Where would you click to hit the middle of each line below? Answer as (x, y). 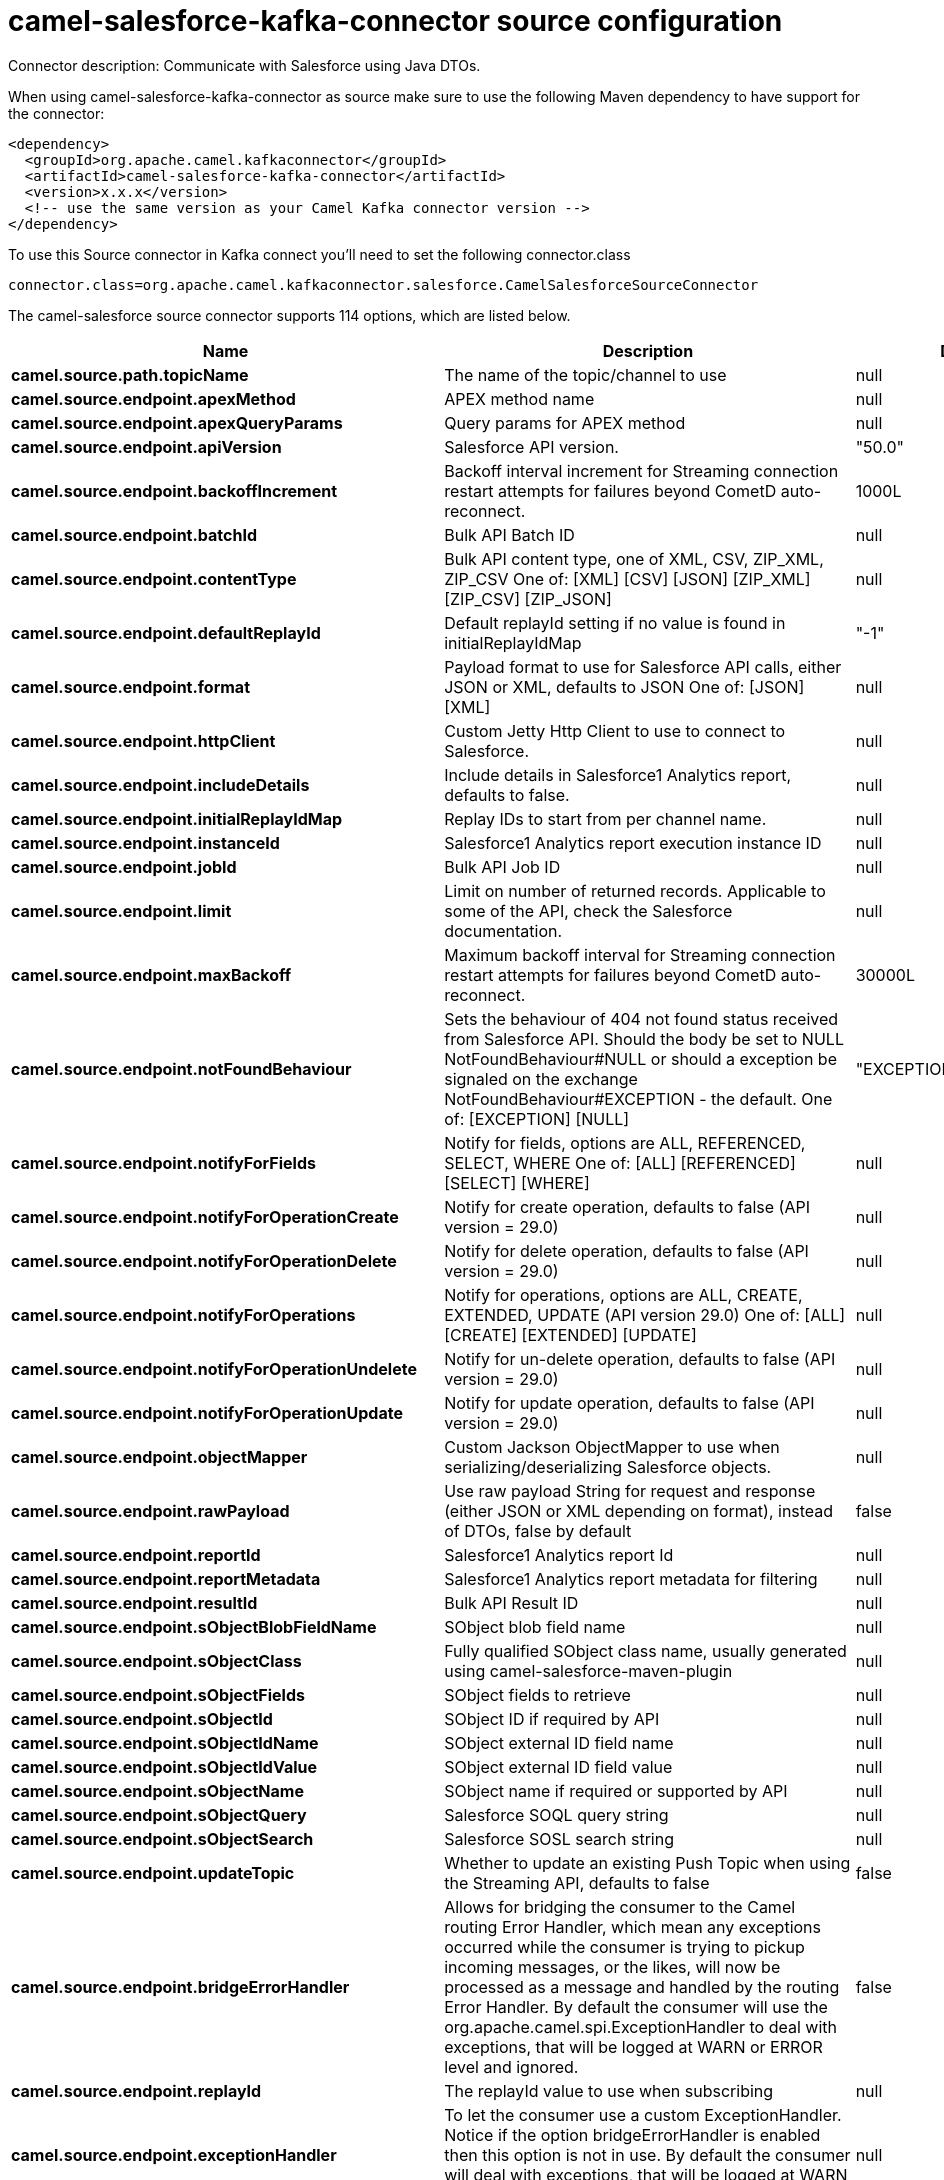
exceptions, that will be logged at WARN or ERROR (633, 2046)
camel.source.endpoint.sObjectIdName (165, 1742)
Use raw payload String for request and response (630, 1490)
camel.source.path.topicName (130, 374)
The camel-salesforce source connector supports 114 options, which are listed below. (289, 315)
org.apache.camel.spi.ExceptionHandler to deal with (641, 2026)
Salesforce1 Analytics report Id (559, 1554)
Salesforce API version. (531, 446)
